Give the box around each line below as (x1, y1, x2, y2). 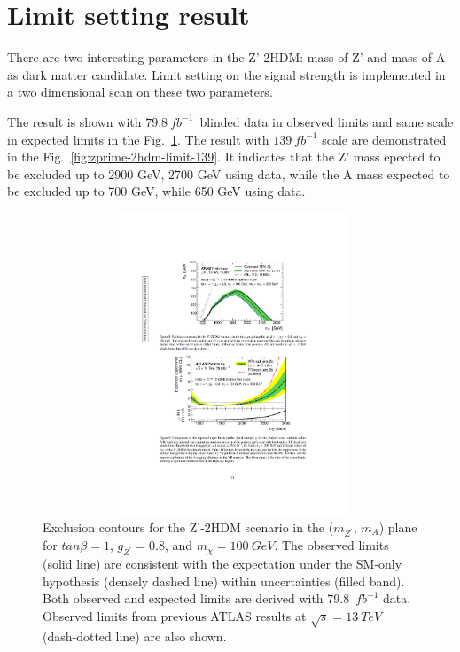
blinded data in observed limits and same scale (199, 112, 454, 130)
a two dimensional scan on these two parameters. (7, 82, 273, 101)
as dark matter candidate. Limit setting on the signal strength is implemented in (7, 65, 446, 83)
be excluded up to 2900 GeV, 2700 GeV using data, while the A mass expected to (7, 164, 450, 183)
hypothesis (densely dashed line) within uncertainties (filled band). (43, 571, 405, 590)
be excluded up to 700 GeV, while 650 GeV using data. (7, 182, 306, 200)
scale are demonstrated (322, 130, 447, 148)
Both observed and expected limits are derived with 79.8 (43, 589, 350, 608)
